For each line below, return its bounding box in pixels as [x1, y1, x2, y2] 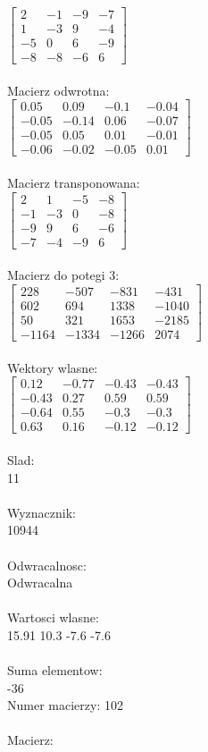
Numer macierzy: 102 [7, 696, 123, 714]
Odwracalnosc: [7, 555, 87, 574]
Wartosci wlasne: [7, 608, 99, 627]
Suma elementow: [7, 661, 103, 680]
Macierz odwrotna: [7, 80, 110, 99]
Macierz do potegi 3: [7, 266, 120, 284]
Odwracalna [7, 573, 73, 592]
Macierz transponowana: [7, 173, 140, 192]
